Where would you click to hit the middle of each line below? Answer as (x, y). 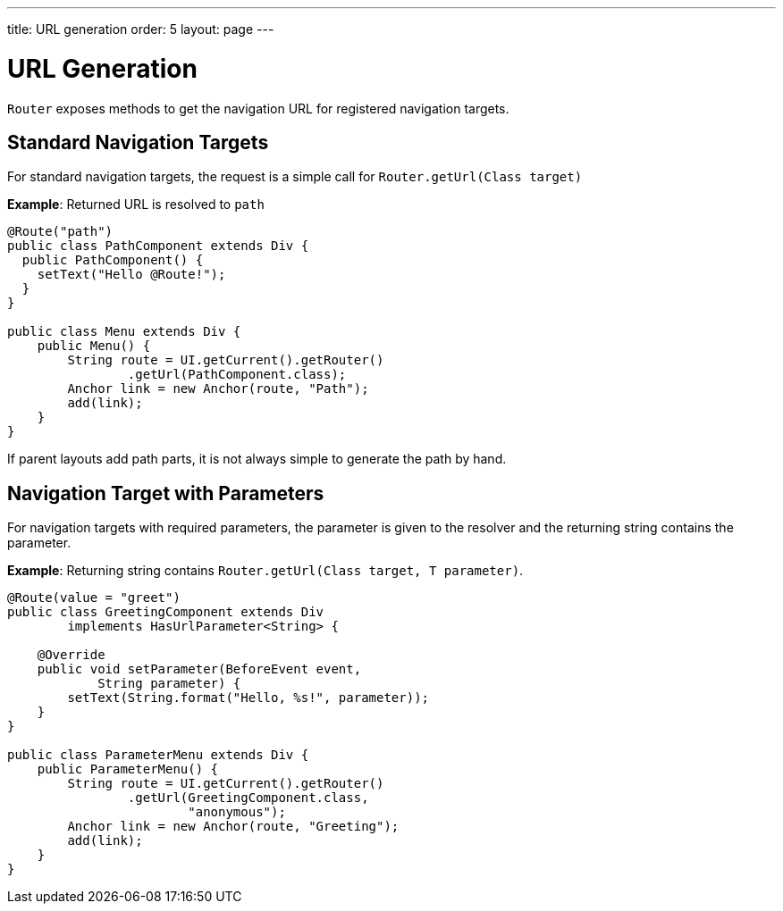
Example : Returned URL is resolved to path (136, 205)
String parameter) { (169, 684)
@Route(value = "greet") (94, 598)
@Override (71, 655)
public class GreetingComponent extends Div (166, 612)
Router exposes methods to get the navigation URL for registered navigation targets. (258, 108)
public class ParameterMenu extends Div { (158, 755)
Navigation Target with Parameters (166, 493)
